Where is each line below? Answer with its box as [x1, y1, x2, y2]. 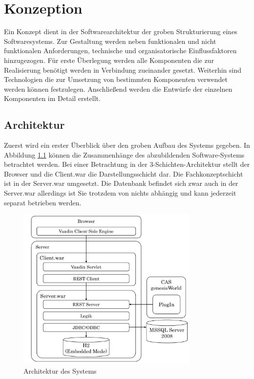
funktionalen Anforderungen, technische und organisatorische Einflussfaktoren [4, 45, 237, 56]
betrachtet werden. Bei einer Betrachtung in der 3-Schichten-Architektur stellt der [4, 159, 250, 169]
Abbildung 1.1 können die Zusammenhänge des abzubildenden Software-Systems [4, 149, 245, 160]
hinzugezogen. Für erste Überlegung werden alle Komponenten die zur [4, 55, 214, 65]
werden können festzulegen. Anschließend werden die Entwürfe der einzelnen [4, 83, 233, 94]
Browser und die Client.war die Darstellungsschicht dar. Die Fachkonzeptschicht [4, 168, 243, 179]
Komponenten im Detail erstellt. [4, 93, 101, 103]
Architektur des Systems [23, 365, 97, 376]
